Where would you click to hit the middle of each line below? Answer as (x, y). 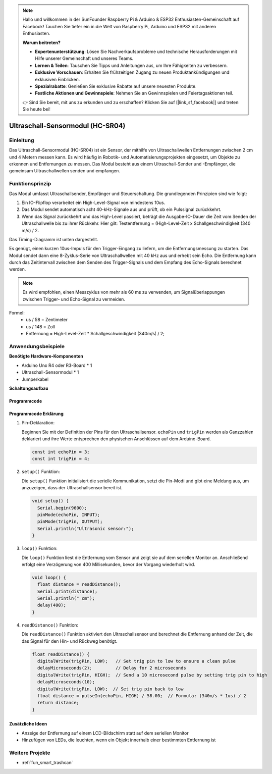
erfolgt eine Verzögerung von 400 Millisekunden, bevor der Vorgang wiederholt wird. (109, 564)
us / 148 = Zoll (41, 326)
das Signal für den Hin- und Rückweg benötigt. (69, 641)
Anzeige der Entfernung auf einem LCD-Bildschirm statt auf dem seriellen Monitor (105, 733)
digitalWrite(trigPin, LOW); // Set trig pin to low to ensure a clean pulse (137, 661)
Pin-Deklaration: (38, 423)
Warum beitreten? (42, 43)
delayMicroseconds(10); (66, 682)
